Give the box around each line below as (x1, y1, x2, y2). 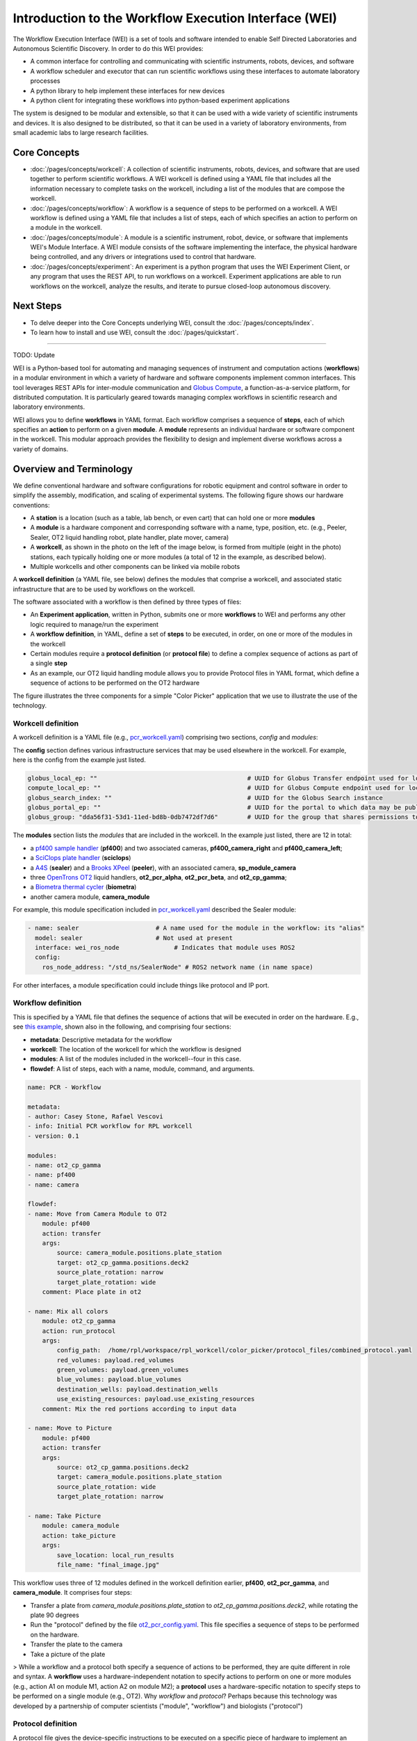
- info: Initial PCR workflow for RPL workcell (27, 1122, 193, 1130)
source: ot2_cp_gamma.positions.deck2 (56, 1463, 189, 1471)
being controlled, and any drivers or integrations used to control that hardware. (30, 253, 256, 261)
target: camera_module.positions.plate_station (56, 1473, 222, 1481)
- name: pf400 (27, 1171, 76, 1179)
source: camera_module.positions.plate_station (56, 1249, 222, 1257)
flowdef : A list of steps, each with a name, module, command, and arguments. (30, 1064, 255, 1072)
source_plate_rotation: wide (56, 1483, 156, 1490)
